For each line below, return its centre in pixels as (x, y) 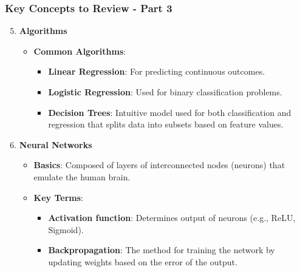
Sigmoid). (66, 229)
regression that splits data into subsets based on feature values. (166, 124)
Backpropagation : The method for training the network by (162, 250)
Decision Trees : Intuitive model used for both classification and (170, 112)
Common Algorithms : (80, 51)
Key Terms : (58, 197)
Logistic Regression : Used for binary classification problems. (165, 92)
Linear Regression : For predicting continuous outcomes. (157, 71)
